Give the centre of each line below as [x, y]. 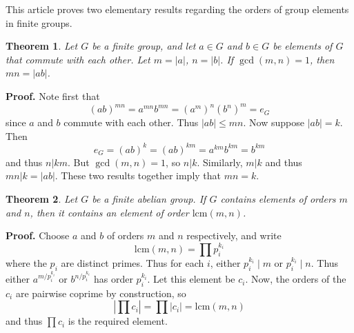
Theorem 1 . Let [42, 46]
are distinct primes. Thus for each [132, 262]
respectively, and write [234, 235]
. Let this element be [191, 279]
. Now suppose [274, 122]
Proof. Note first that [53, 95]
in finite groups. [39, 22]
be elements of [303, 46]
